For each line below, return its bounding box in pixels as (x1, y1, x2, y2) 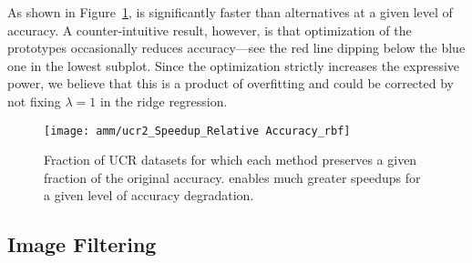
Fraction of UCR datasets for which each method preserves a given (44, 150, 417, 169)
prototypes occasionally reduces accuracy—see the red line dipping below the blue (7, 38, 466, 57)
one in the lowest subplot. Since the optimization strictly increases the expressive (7, 56, 460, 75)
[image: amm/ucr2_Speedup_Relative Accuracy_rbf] (44, 124, 351, 137)
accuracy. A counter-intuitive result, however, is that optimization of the (7, 20, 412, 39)
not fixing (7, 91, 61, 110)
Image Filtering (7, 230, 157, 258)
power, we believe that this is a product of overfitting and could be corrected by (7, 74, 454, 93)
